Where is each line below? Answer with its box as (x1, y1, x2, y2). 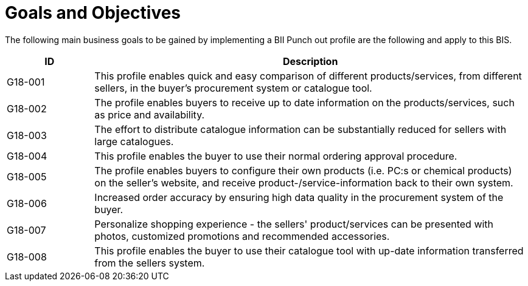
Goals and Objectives (5, 2, 181, 23)
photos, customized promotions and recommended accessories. (94, 230, 390, 242)
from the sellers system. (94, 256, 205, 269)
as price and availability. (94, 108, 205, 121)
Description (282, 55, 338, 67)
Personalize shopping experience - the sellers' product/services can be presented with (94, 217, 494, 230)
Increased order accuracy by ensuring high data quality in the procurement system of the (94, 191, 504, 203)
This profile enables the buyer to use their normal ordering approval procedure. (94, 149, 457, 162)
